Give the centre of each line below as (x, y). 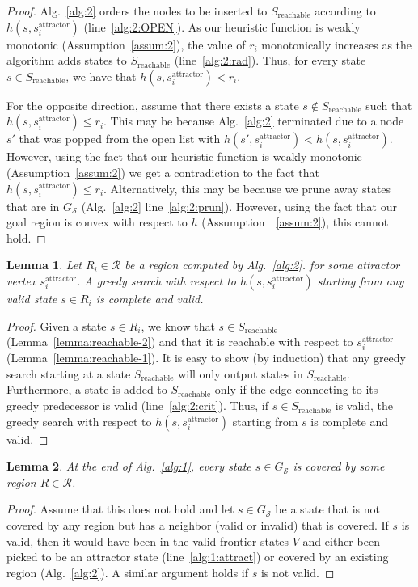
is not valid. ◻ (298, 572)
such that (389, 105)
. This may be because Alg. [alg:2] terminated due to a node (254, 121)
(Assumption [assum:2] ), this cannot (295, 222)
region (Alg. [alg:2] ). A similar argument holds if (127, 572)
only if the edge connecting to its (296, 389)
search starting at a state (69, 373)
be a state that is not (327, 509)
